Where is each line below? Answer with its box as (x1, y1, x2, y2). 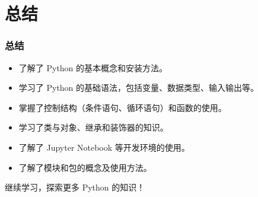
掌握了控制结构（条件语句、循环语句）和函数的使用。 (18, 101, 227, 113)
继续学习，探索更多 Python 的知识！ (5, 181, 145, 193)
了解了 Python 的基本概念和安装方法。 (18, 61, 168, 74)
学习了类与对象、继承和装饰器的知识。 (18, 121, 168, 134)
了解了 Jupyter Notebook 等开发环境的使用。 (18, 141, 190, 153)
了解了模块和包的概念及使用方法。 (18, 161, 152, 173)
